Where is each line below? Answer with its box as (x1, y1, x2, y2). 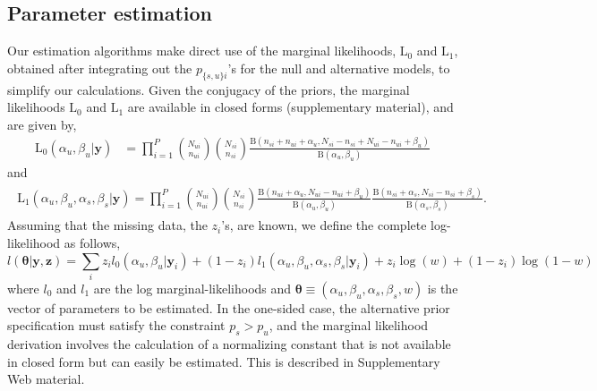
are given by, (7, 115, 77, 133)
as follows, (64, 233, 121, 251)
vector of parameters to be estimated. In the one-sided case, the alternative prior (7, 298, 450, 317)
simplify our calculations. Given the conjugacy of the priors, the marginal (7, 80, 410, 98)
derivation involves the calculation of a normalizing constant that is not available (7, 335, 451, 353)
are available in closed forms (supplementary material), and (127, 98, 454, 116)
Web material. (7, 370, 85, 388)
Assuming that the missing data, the (7, 216, 208, 234)
